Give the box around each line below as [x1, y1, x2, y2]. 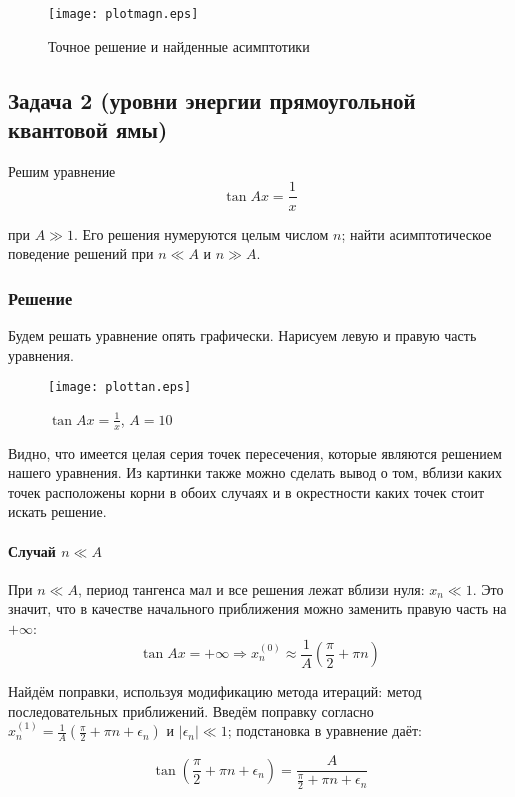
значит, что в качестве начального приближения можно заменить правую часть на [8, 598, 507, 619]
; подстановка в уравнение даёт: [227, 720, 422, 741]
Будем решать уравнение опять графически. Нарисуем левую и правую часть [8, 324, 477, 345]
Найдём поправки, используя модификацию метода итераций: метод [8, 681, 422, 701]
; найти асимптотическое [341, 223, 492, 244]
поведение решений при [8, 243, 154, 264]
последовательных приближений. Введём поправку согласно [8, 700, 374, 721]
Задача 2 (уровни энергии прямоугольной [8, 84, 416, 115]
